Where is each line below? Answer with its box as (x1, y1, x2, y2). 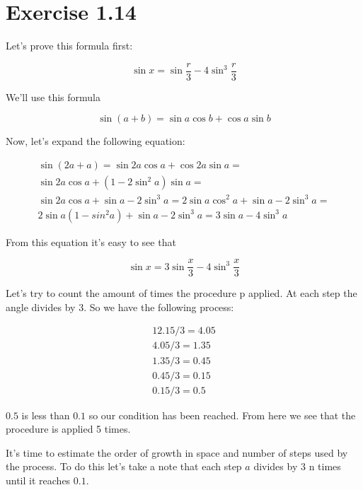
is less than (21, 407, 70, 422)
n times (309, 459, 341, 474)
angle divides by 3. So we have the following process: (6, 299, 234, 314)
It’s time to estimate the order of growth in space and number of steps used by (6, 445, 348, 460)
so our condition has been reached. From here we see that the (88, 407, 356, 422)
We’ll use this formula (6, 89, 100, 104)
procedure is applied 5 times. (6, 421, 131, 436)
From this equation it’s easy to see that (6, 234, 176, 249)
